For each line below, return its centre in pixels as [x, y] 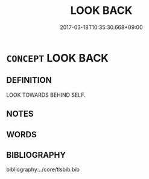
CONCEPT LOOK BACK [57, 58]
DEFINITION [29, 80]
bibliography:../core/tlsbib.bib [43, 169]
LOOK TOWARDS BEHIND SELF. [46, 95]
